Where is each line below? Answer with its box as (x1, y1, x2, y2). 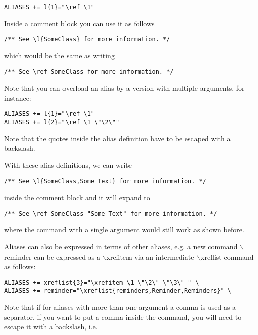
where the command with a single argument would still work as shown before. (4, 224, 244, 235)
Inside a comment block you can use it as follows (4, 18, 155, 28)
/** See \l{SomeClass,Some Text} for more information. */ (4, 178, 206, 185)
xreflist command (201, 251, 254, 262)
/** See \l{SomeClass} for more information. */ (4, 36, 170, 43)
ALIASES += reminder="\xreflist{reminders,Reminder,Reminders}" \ (4, 287, 232, 295)
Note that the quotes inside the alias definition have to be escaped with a (4, 133, 231, 143)
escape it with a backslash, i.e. (4, 321, 98, 332)
